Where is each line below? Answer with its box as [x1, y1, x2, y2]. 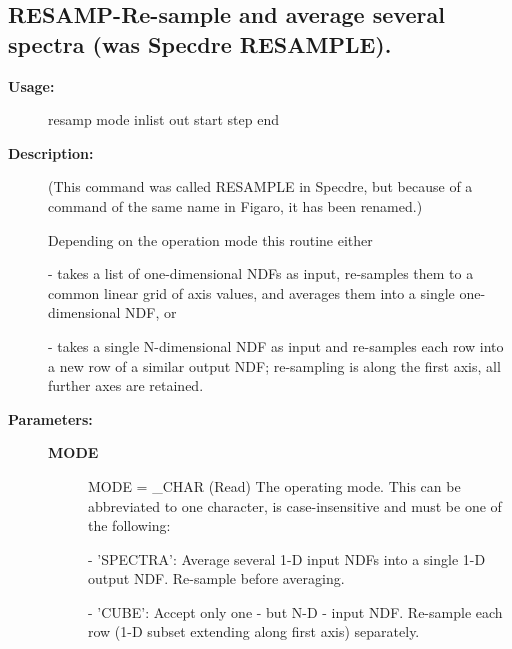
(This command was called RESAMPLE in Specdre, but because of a [48, 176, 473, 197]
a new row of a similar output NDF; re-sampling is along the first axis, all [48, 355, 501, 376]
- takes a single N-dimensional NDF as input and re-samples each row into [48, 335, 504, 356]
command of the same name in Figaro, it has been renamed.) [48, 195, 423, 216]
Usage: [8, 75, 55, 96]
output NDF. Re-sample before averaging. [88, 568, 345, 589]
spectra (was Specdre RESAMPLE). [8, 28, 392, 59]
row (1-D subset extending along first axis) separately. [88, 621, 420, 642]
